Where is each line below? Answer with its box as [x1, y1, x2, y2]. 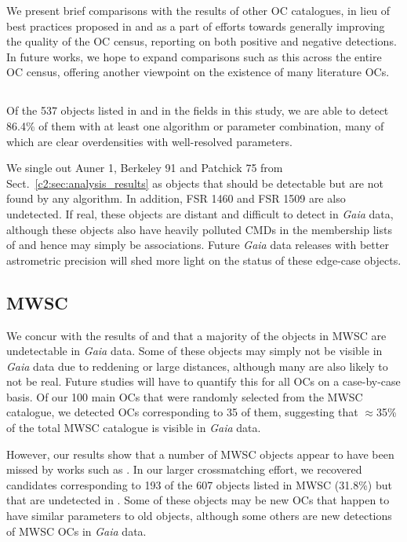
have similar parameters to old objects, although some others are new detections [6, 507, 392, 524]
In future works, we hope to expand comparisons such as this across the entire [6, 48, 382, 64]
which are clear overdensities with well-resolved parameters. [6, 133, 293, 149]
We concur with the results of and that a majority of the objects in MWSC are [6, 327, 387, 343]
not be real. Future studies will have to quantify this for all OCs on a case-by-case [6, 373, 401, 390]
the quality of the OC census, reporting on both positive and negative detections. [6, 33, 397, 49]
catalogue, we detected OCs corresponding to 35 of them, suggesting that [6, 404, 358, 420]
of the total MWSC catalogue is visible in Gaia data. [6, 419, 261, 436]
